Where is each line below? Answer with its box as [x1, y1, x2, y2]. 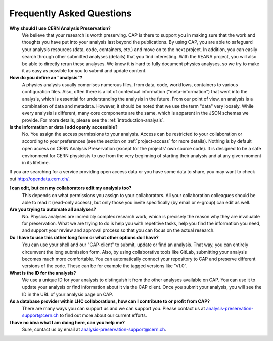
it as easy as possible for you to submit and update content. [22, 67, 147, 73]
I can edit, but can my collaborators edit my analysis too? [9, 185, 132, 191]
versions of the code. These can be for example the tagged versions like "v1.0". [22, 263, 188, 269]
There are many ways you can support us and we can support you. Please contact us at [22, 305, 205, 311]
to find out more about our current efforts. [59, 312, 147, 318]
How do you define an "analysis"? [9, 75, 83, 81]
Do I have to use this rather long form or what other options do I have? [9, 234, 159, 240]
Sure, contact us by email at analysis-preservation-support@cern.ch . [22, 326, 166, 332]
